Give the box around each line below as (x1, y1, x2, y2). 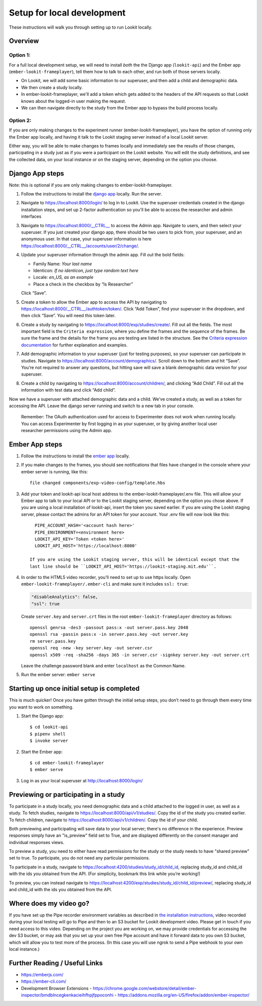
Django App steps (9, 169, 65, 178)
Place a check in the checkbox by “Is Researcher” (33, 281, 133, 287)
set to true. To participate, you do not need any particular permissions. (9, 855, 150, 861)
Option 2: (9, 117, 32, 124)
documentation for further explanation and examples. (21, 342, 128, 348)
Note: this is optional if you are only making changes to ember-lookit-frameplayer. (9, 182, 173, 188)
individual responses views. (9, 839, 65, 845)
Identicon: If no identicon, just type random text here (33, 268, 138, 273)
